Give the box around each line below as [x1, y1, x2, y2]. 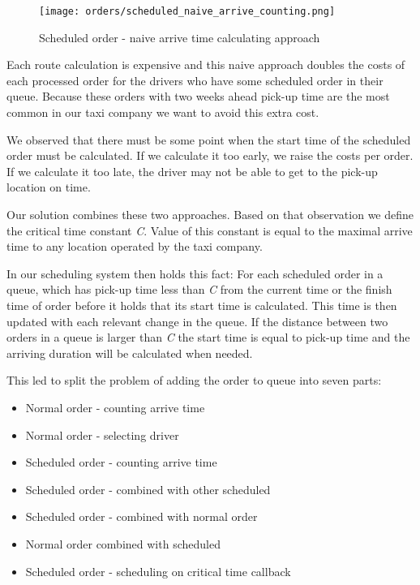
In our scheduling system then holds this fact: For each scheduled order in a [6, 265, 384, 282]
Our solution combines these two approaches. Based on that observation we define [6, 206, 414, 222]
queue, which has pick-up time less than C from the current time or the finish [6, 281, 392, 298]
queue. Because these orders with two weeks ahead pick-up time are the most [6, 88, 390, 105]
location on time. [6, 179, 91, 196]
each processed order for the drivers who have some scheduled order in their [6, 71, 384, 88]
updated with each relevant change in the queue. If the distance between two [6, 312, 388, 329]
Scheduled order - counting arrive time [25, 454, 217, 471]
